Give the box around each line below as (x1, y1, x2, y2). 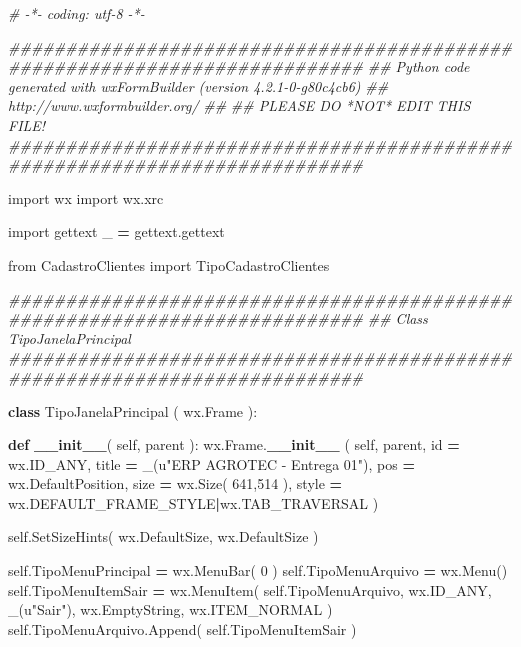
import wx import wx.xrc (8, 187, 164, 208)
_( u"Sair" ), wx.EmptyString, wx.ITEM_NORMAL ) (8, 599, 333, 620)
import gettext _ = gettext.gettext (8, 221, 225, 242)
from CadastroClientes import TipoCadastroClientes (8, 254, 330, 275)
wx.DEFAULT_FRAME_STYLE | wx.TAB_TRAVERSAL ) (8, 492, 379, 513)
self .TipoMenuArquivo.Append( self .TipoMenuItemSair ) (8, 618, 357, 639)
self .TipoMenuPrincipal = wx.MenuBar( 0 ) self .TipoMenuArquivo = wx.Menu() (8, 560, 508, 581)
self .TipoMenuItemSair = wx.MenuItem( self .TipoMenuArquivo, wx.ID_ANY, (8, 579, 492, 600)
